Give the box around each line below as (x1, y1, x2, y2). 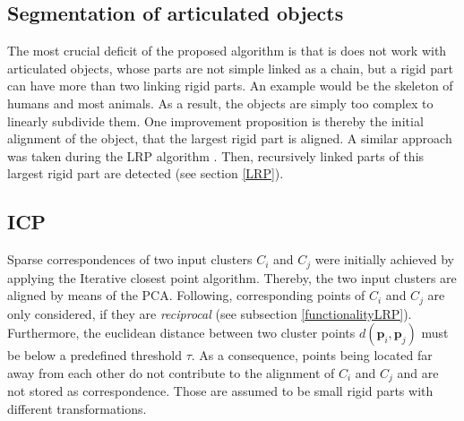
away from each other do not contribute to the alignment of (7, 363, 335, 382)
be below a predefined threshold (7, 346, 183, 365)
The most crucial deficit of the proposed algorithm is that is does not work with (7, 41, 447, 60)
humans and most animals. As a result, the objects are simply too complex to (7, 93, 434, 112)
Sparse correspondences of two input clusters (7, 250, 253, 269)
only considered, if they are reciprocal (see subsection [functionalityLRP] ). (7, 304, 412, 322)
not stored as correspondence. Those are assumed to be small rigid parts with (7, 382, 434, 400)
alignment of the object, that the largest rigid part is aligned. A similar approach (7, 129, 452, 148)
